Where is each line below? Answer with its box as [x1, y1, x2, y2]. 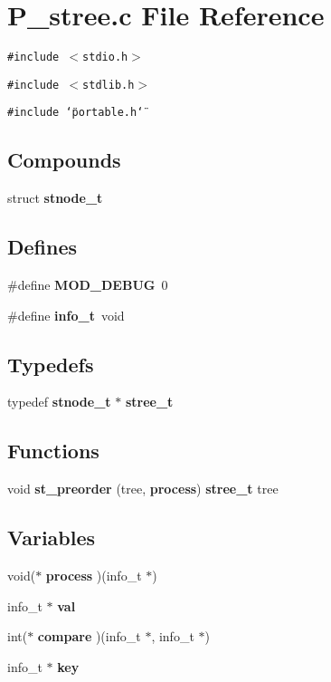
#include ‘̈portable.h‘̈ [7, 106, 144, 120]
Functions [7, 437, 99, 465]
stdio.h [82, 51, 128, 64]
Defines [7, 233, 78, 261]
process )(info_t [45, 566, 142, 585]
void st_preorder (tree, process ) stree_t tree [7, 479, 279, 498]
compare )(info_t [37, 627, 141, 646]
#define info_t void [7, 305, 125, 324]
